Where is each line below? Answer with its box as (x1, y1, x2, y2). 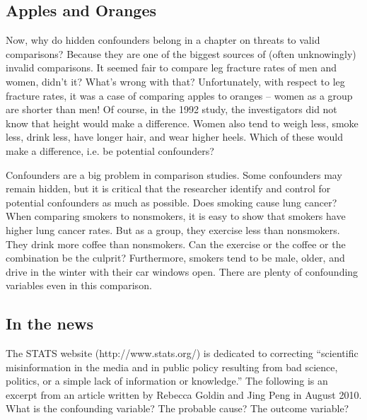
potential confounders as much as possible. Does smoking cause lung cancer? (6, 194, 337, 209)
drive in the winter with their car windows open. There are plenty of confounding (6, 264, 359, 279)
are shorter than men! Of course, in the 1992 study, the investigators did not (6, 102, 337, 117)
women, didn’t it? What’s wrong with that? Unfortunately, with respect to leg (6, 74, 345, 88)
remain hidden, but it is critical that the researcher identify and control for (6, 181, 331, 196)
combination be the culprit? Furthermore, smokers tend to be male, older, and (6, 250, 345, 265)
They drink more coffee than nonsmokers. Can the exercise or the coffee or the (6, 236, 346, 251)
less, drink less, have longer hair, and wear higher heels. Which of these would (6, 129, 344, 144)
